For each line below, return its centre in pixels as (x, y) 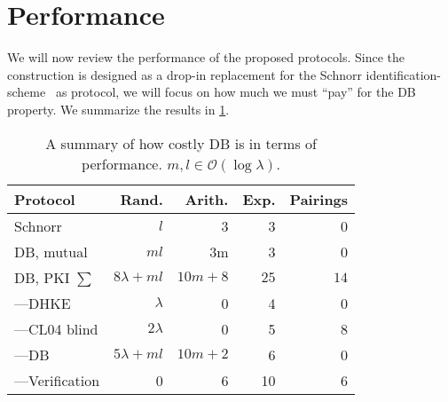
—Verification (57, 380)
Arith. (207, 199)
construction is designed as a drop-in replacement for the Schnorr (185, 74)
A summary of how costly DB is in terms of (181, 143)
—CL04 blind (56, 328)
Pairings (319, 199)
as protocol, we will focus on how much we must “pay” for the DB (236, 92)
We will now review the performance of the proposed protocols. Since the (206, 57)
